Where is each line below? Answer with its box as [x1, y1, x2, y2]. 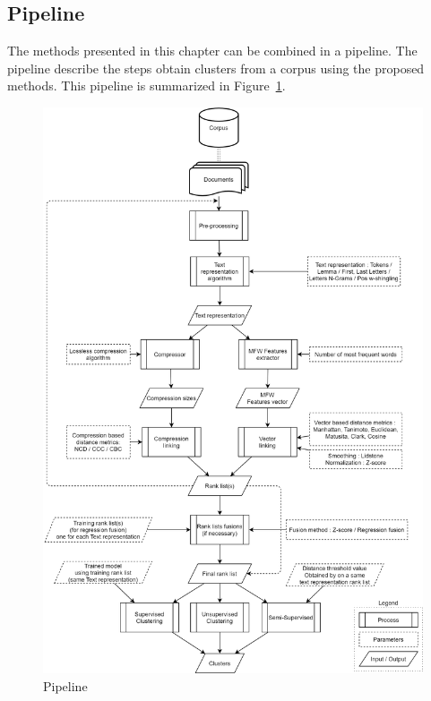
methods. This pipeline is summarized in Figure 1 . [7, 76, 286, 95]
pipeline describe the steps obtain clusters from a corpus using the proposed [7, 58, 425, 77]
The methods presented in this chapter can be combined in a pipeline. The [7, 41, 418, 60]
